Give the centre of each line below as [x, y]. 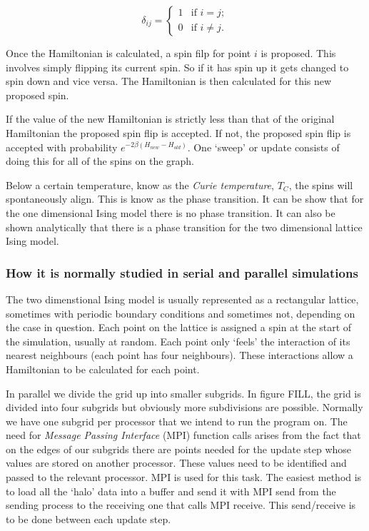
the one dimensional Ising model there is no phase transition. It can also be [171, 212]
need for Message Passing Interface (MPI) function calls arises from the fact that [183, 435]
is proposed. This [298, 53]
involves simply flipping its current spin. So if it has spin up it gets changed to [177, 67]
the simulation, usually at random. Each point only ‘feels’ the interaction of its [178, 341]
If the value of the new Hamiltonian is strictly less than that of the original [170, 119]
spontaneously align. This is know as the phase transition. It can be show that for [185, 199]
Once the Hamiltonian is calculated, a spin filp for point [128, 53]
